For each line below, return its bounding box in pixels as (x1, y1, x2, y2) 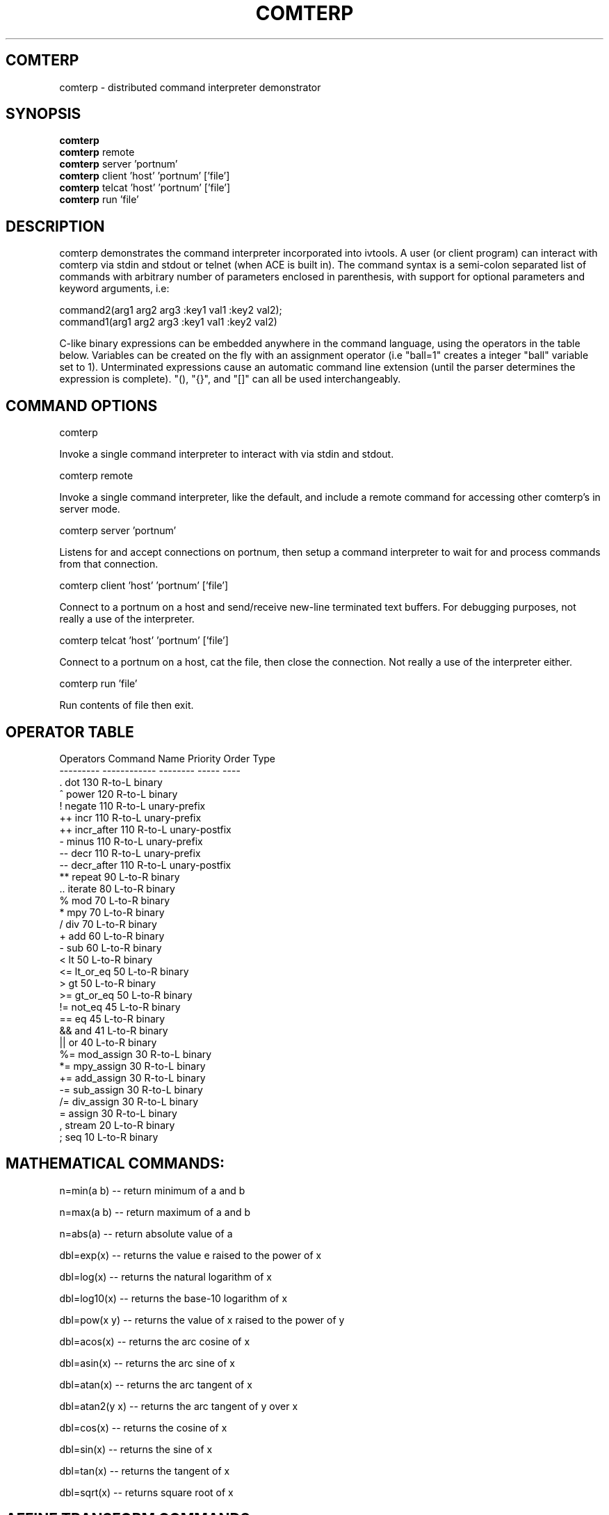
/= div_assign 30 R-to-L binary (59, 1095, 199, 1107)
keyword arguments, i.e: (59, 282, 170, 295)
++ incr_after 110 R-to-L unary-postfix (59, 823, 232, 835)
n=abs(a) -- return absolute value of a (59, 1227, 233, 1240)
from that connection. (59, 558, 159, 570)
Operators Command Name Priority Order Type (59, 752, 276, 764)
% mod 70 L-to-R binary (59, 894, 170, 906)
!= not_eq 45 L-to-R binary (59, 1000, 181, 1013)
